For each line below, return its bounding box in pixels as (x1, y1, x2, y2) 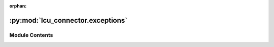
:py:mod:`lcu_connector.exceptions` (9, 16, 128, 25)
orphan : (9, 3, 27, 9)
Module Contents (9, 31, 53, 38)
